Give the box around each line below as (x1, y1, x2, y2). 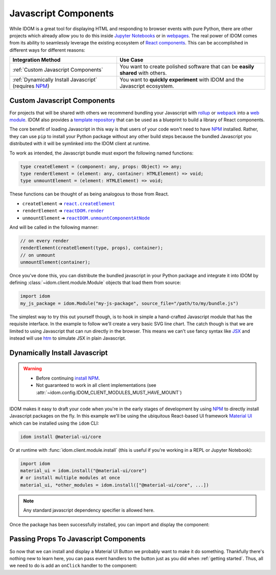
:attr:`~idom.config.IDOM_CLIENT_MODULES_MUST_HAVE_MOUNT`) (36, 389, 182, 395)
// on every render (20, 238, 69, 244)
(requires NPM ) (12, 82, 50, 90)
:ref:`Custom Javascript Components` (12, 67, 103, 74)
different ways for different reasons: (9, 47, 85, 53)
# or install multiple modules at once (20, 475, 120, 481)
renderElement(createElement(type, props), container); (20, 245, 164, 251)
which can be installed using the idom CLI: (9, 420, 99, 426)
